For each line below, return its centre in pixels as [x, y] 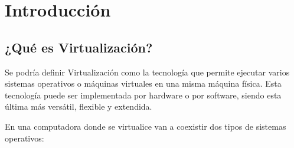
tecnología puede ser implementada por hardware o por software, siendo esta [143, 95]
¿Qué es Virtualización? [79, 47]
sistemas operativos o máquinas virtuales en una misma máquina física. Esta [143, 83]
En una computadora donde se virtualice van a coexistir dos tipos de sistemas [146, 126]
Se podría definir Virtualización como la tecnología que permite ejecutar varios [147, 72]
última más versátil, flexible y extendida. [79, 106]
